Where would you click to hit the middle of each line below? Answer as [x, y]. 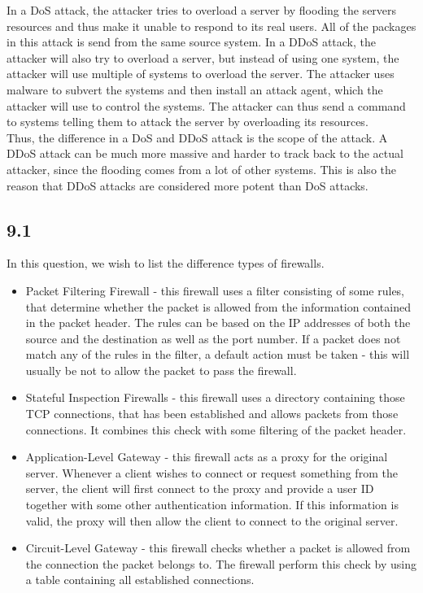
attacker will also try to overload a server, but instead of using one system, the [203, 57]
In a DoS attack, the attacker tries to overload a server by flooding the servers [202, 10]
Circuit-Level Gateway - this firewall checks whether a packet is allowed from [218, 548]
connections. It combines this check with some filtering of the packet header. [216, 429]
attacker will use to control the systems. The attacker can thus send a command [206, 105]
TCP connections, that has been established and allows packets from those [212, 414]
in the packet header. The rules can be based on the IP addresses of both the [218, 323]
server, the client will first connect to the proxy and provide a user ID [200, 488]
